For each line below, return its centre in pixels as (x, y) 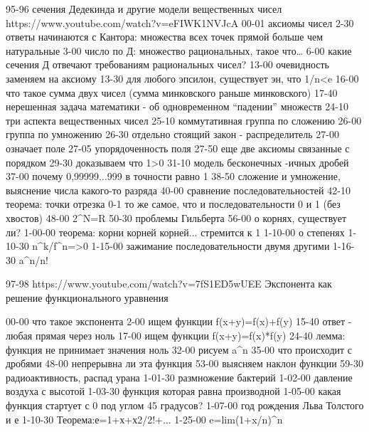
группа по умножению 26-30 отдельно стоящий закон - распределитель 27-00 (172, 134)
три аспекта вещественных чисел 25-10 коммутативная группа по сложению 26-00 (184, 120)
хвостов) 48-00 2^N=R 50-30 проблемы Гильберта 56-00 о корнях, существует (176, 217)
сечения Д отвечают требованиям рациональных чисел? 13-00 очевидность (167, 64)
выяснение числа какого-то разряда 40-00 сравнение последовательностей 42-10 (178, 190)
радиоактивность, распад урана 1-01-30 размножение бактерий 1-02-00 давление (179, 377)
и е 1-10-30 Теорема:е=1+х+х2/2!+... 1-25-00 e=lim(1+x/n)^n (144, 419)
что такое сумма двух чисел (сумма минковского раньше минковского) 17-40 (172, 92)
